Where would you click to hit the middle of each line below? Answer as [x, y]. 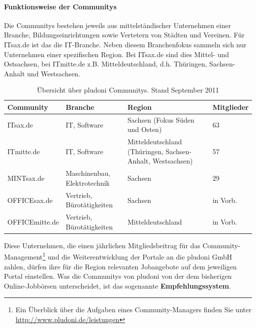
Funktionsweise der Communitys [60, 6]
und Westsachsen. [54, 73]
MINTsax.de [26, 178]
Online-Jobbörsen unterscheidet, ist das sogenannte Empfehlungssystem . [118, 285]
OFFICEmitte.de [33, 221]
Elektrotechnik [88, 182]
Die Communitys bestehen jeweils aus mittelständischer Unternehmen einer [118, 25]
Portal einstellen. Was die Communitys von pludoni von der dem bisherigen [118, 276]
